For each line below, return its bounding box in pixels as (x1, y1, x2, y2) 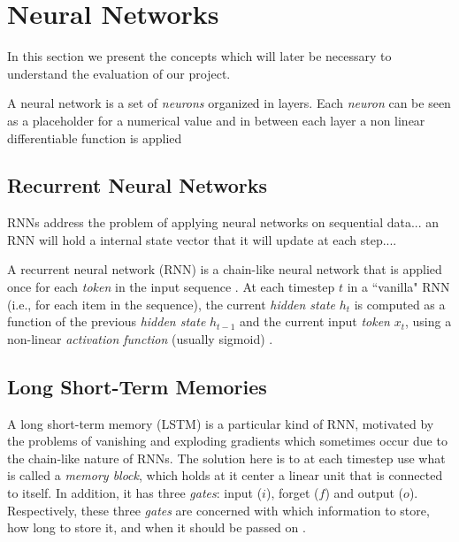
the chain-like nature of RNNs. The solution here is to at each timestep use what (7, 448, 446, 467)
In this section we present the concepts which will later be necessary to (7, 47, 392, 65)
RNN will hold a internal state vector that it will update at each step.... (7, 230, 397, 248)
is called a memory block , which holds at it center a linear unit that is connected (7, 466, 443, 485)
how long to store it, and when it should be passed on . (7, 518, 306, 537)
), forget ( (265, 484, 319, 502)
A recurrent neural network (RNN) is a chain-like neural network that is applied (7, 260, 442, 279)
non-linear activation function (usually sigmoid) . (7, 329, 273, 347)
